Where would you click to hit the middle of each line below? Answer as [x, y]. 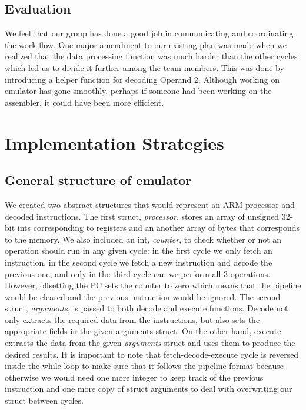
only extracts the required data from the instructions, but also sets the [132, 319]
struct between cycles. [44, 400]
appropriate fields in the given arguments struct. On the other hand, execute [143, 331]
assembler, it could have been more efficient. [84, 102]
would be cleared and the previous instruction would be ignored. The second [143, 296]
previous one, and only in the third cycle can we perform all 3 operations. [138, 273]
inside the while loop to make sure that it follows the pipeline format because [144, 366]
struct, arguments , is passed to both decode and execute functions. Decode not [147, 308]
